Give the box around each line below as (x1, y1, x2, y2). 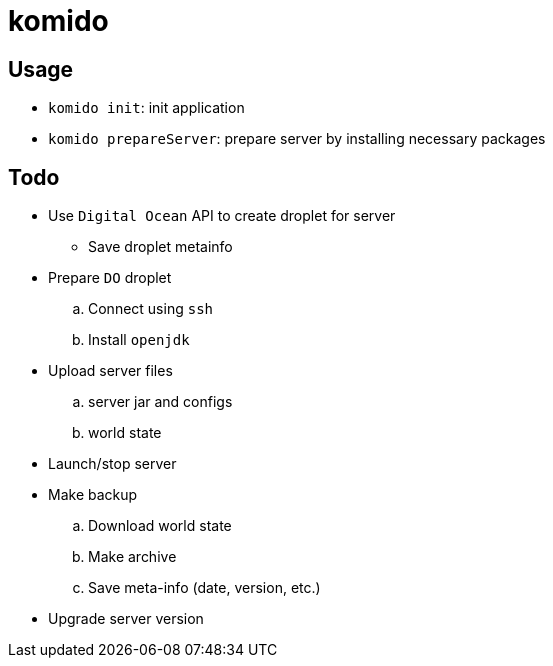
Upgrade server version (48, 610, 204, 628)
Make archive (88, 548, 177, 566)
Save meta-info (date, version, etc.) (88, 579, 321, 597)
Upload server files (48, 362, 173, 380)
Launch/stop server (48, 455, 177, 473)
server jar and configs (88, 393, 233, 411)
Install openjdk (88, 331, 190, 349)
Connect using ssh (88, 300, 213, 318)
